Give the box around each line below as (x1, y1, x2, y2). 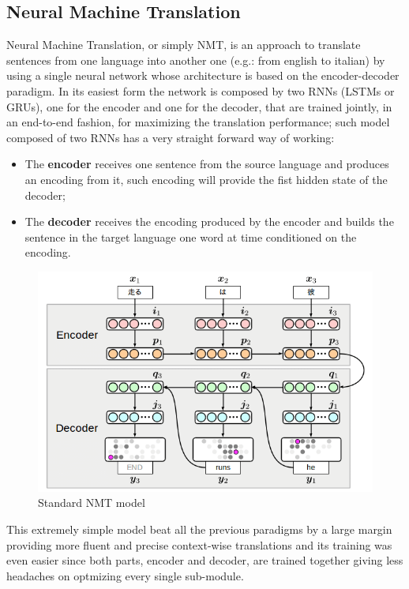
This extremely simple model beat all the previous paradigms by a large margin (6, 521, 392, 538)
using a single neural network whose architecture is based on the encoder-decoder (6, 67, 400, 84)
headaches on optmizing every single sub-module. (6, 567, 244, 583)
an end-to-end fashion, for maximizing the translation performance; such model (6, 114, 390, 130)
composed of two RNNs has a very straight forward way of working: (6, 129, 335, 145)
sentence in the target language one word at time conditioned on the (24, 228, 357, 245)
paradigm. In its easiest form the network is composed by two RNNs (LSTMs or (6, 82, 395, 99)
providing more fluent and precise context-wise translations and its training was (6, 536, 392, 553)
